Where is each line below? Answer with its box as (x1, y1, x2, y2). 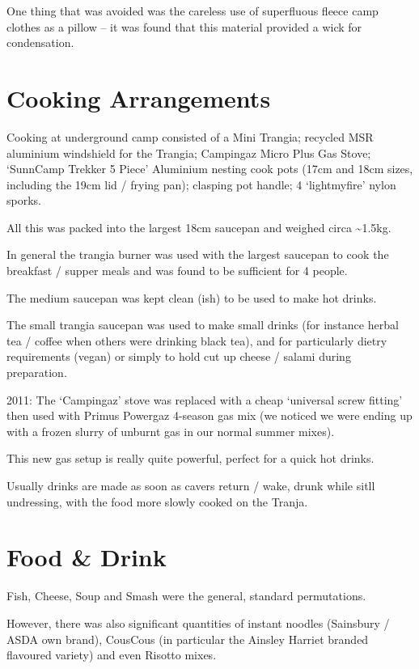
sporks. (6, 192, 41, 209)
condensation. (6, 34, 74, 51)
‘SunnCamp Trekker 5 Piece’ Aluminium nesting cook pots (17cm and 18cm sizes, (6, 160, 413, 177)
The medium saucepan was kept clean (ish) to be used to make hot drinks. (6, 289, 377, 306)
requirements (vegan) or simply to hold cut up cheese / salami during (6, 348, 351, 365)
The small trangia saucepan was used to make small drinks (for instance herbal (6, 316, 399, 333)
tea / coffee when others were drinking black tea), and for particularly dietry (6, 332, 387, 349)
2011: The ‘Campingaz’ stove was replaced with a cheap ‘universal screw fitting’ (6, 391, 403, 408)
